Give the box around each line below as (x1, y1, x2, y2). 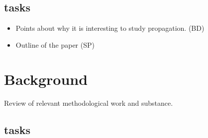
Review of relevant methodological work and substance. (4, 97, 173, 108)
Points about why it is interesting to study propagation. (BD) (15, 23, 205, 33)
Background (4, 69, 88, 89)
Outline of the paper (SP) (15, 39, 95, 50)
